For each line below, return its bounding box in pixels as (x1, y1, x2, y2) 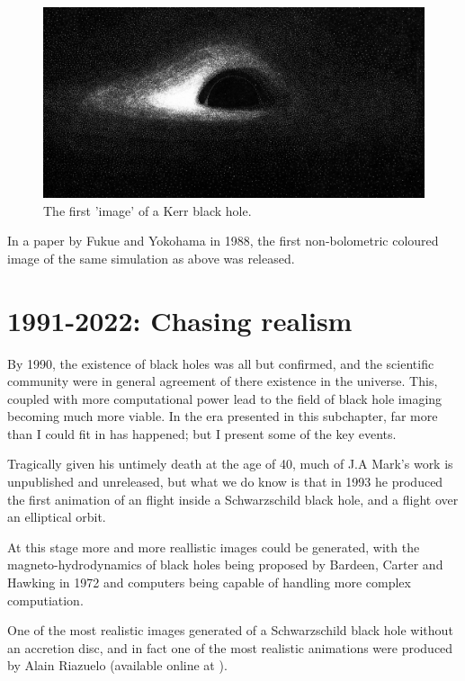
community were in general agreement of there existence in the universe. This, (7, 372, 438, 390)
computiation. (7, 590, 84, 609)
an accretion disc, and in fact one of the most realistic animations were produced (7, 638, 453, 657)
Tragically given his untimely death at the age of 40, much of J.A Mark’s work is (7, 454, 453, 473)
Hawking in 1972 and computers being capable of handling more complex (7, 573, 411, 592)
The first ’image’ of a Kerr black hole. (43, 201, 252, 220)
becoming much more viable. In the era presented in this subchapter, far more (7, 407, 438, 426)
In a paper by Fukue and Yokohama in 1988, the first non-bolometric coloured (7, 231, 439, 250)
